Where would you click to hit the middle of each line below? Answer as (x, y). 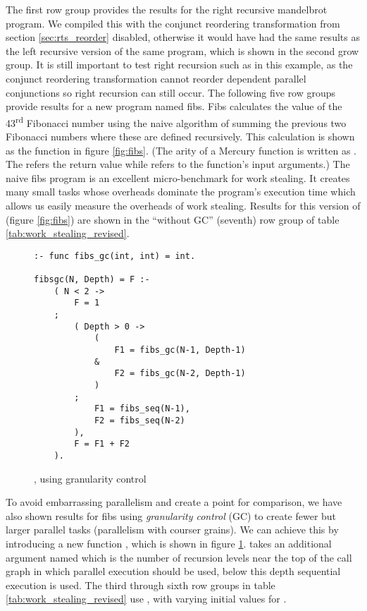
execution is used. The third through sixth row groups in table (141, 585)
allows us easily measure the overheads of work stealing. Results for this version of (183, 205)
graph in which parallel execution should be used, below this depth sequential (173, 571)
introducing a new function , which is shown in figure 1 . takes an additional (169, 543)
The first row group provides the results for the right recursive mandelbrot (167, 9)
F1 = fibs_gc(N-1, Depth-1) (180, 350)
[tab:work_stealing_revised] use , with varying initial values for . (146, 599)
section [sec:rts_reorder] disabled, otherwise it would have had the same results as (183, 37)
